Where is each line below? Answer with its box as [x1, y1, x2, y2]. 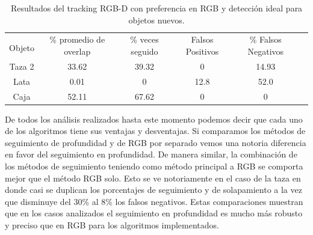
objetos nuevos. [128, 13, 185, 26]
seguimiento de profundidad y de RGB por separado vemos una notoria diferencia [5, 136, 306, 148]
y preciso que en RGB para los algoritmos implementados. [5, 219, 219, 231]
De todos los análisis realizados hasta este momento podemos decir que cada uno [5, 112, 303, 125]
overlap [64, 45, 91, 58]
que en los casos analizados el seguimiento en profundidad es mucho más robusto [5, 207, 303, 219]
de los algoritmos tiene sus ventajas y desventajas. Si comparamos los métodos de [5, 124, 306, 137]
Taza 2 [9, 60, 34, 72]
